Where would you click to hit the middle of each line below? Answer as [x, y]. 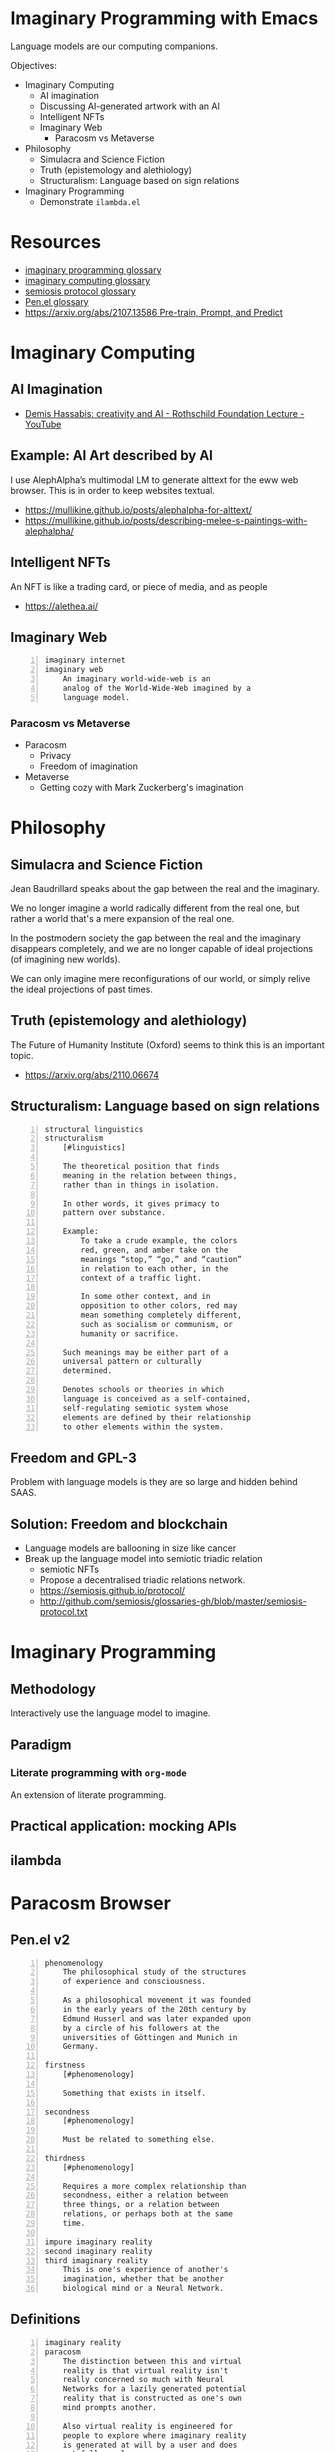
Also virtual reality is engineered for [147, 2426]
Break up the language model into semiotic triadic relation [143, 1559]
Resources [56, 242]
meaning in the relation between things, [150, 1175]
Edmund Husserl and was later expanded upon [157, 2018]
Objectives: [33, 65]
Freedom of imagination [88, 766]
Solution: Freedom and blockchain [119, 1523]
